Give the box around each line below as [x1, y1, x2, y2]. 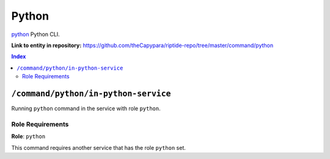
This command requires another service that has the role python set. [11, 144, 186, 151]
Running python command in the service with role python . [11, 105, 161, 113]
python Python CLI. [11, 31, 61, 38]
